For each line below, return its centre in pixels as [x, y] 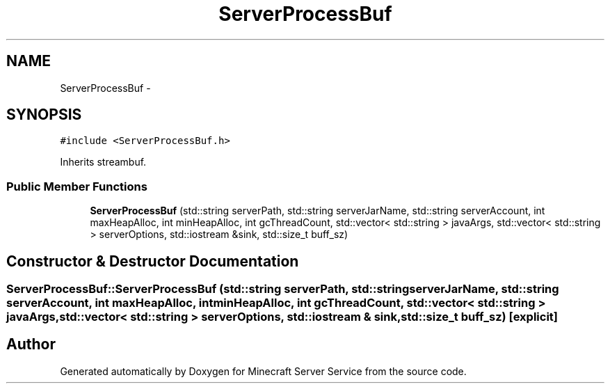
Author [31, 344]
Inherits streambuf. [103, 162]
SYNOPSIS [44, 115]
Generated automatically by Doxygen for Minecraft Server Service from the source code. [263, 371]
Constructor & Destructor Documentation [153, 261]
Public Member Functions [77, 186]
